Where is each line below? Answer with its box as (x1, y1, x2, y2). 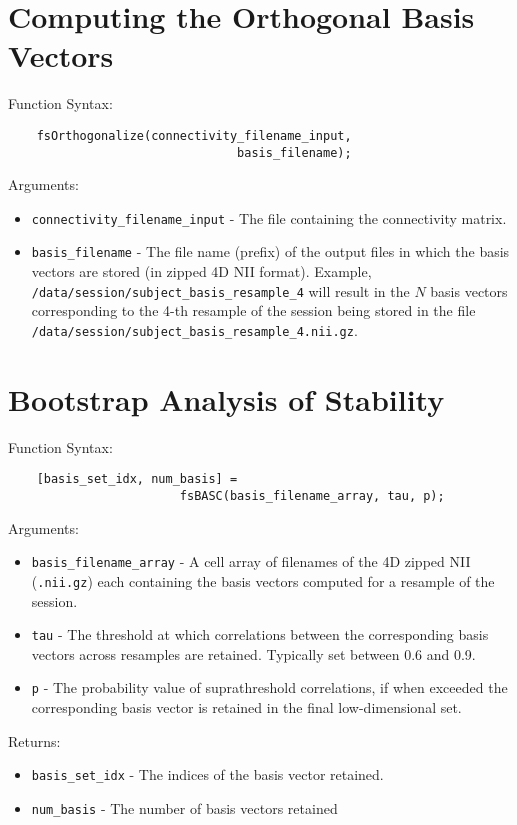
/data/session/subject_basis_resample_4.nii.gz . (31, 319, 358, 340)
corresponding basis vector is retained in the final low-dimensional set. (31, 697, 462, 718)
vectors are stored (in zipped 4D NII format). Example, (31, 261, 372, 282)
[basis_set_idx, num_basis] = (36, 472, 238, 487)
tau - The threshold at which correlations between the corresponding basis (31, 624, 489, 645)
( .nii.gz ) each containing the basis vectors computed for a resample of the (31, 570, 495, 591)
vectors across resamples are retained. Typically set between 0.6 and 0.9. (31, 643, 476, 664)
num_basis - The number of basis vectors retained (31, 797, 338, 818)
